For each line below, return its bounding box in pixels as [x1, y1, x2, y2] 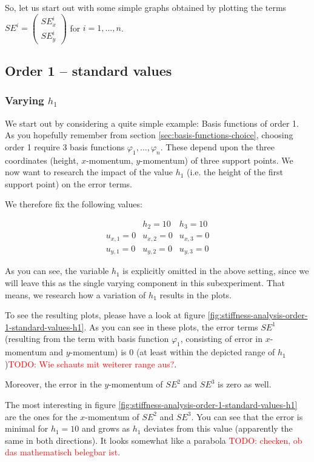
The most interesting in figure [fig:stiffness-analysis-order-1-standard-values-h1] [5, 398, 298, 410]
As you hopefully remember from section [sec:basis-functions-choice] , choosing [5, 129, 293, 141]
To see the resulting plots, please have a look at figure [5, 309, 205, 321]
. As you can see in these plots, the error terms [84, 320, 258, 333]
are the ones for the [5, 410, 78, 423]
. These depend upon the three [160, 140, 275, 153]
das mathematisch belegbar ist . [5, 446, 121, 458]
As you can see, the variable [5, 264, 109, 277]
